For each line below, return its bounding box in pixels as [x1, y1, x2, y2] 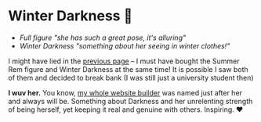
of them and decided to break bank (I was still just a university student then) [8, 73, 254, 82]
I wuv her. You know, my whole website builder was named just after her [8, 88, 243, 97]
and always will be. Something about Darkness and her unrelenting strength [8, 96, 253, 106]
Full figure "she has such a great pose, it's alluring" [19, 33, 187, 42]
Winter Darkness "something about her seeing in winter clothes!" [19, 41, 230, 50]
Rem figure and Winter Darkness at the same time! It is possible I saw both [8, 64, 248, 74]
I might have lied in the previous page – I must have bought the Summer [8, 56, 240, 66]
